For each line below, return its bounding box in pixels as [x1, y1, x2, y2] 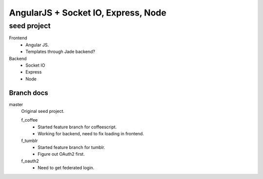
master [9, 101, 23, 107]
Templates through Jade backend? [25, 49, 95, 54]
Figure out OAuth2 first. [38, 151, 85, 157]
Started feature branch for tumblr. [38, 144, 106, 150]
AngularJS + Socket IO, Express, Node [9, 7, 167, 18]
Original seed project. [21, 108, 65, 114]
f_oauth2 [21, 158, 39, 164]
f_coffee [21, 117, 38, 123]
